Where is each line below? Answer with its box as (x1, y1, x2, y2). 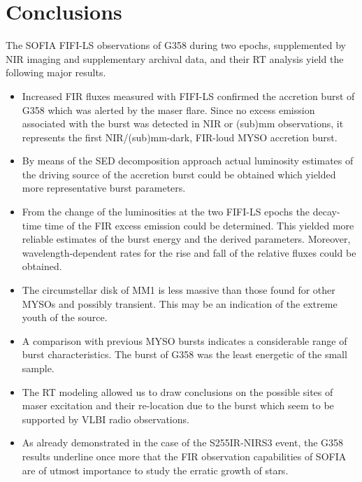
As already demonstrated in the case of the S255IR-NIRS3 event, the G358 (22, 435, 344, 450)
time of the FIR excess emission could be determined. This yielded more (44, 218, 354, 232)
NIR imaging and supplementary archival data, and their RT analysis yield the (6, 51, 344, 66)
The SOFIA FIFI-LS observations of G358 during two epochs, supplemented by (6, 38, 346, 52)
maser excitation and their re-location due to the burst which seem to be (22, 398, 334, 413)
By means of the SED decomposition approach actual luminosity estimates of (22, 153, 354, 168)
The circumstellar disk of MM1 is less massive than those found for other (22, 283, 335, 297)
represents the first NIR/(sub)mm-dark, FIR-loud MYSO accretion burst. (22, 129, 338, 144)
